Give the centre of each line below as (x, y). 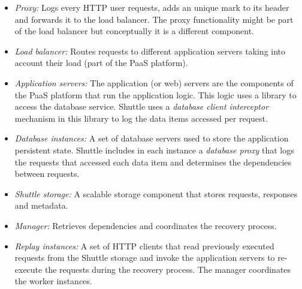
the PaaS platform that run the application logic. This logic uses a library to (155, 94)
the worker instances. (53, 281)
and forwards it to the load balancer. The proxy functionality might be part (154, 19)
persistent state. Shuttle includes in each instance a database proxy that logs (154, 150)
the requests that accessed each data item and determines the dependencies (153, 162)
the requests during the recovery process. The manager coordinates (168, 269)
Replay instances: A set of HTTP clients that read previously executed (144, 246)
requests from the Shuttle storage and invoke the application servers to (145, 258)
